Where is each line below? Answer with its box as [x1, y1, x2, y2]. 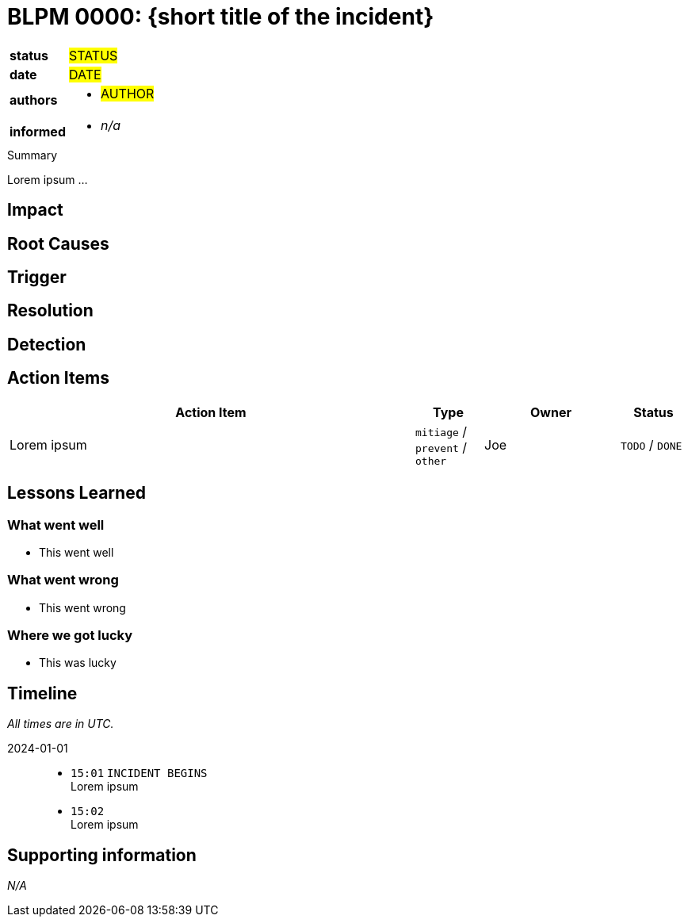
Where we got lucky [7, 627, 133, 644]
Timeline [7, 683, 78, 703]
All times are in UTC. [7, 717, 114, 731]
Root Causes [7, 233, 109, 254]
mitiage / [415, 423, 468, 439]
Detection [7, 334, 86, 354]
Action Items [7, 368, 109, 389]
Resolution [7, 301, 94, 321]
